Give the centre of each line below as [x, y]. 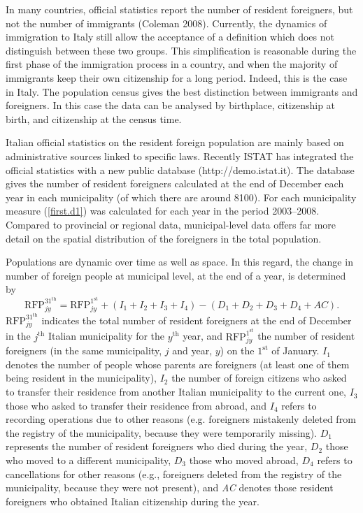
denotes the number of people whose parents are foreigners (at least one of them [178, 364]
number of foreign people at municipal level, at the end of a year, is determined [176, 275]
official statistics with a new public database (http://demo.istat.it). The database [180, 169]
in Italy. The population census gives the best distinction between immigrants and [182, 91]
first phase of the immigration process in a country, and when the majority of [172, 64]
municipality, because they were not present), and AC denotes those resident [170, 487]
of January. [296, 351]
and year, [192, 351]
